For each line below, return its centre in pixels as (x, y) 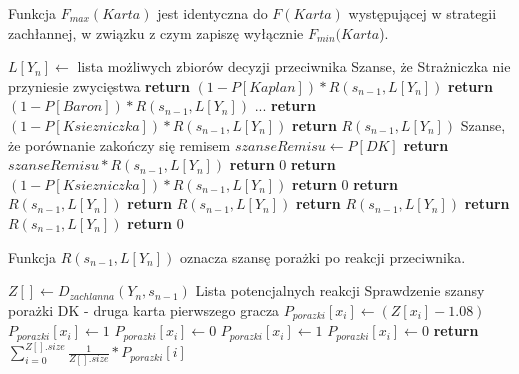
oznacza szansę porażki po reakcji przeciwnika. (322, 256)
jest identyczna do (212, 13)
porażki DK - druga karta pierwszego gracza (144, 309)
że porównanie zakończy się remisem (119, 144)
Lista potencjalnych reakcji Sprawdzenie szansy (340, 290)
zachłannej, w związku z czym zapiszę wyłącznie (156, 32)
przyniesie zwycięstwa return (99, 85)
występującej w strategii (422, 13)
